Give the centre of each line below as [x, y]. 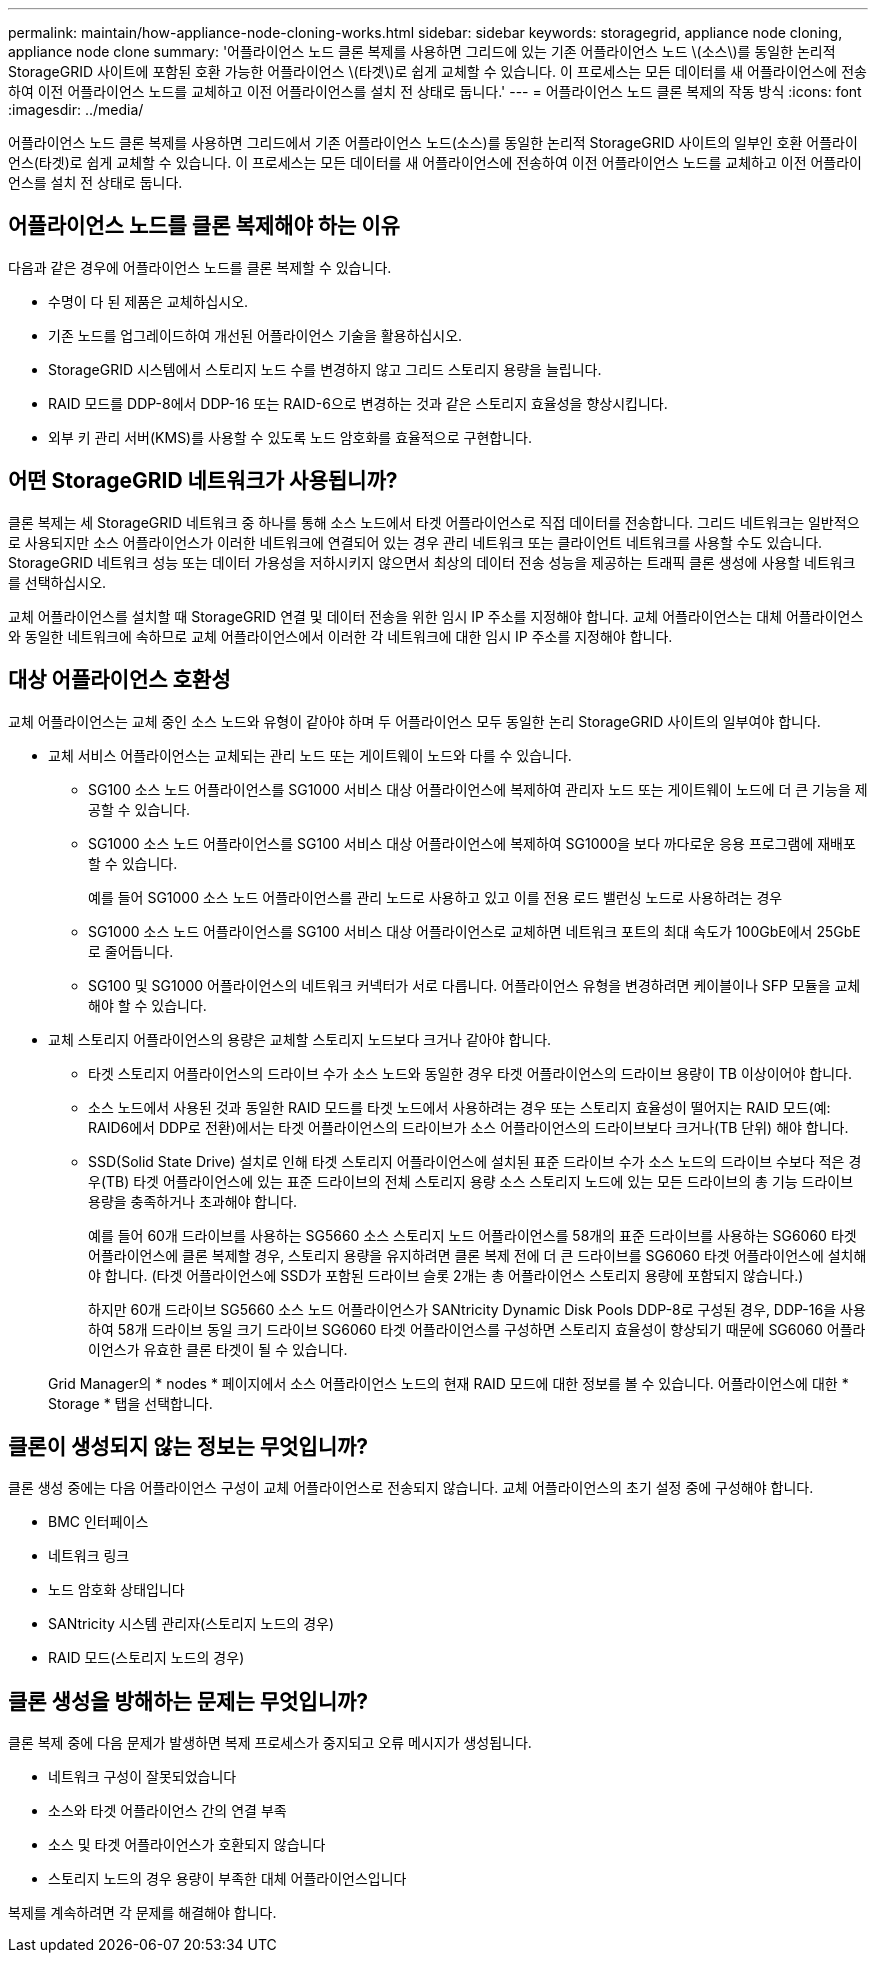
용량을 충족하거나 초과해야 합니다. [193, 1201]
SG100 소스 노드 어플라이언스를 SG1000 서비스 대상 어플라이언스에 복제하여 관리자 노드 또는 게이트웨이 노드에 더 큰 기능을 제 [478, 789]
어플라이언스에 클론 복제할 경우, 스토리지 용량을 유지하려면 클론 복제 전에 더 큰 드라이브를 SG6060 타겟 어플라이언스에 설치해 [477, 1255]
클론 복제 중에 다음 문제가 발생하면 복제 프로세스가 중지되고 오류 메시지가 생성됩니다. [270, 1743]
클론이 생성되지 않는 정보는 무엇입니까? [188, 1446]
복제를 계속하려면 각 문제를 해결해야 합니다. [142, 1913]
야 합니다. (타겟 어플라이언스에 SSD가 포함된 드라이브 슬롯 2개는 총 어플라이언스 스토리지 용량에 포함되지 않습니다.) [446, 1275]
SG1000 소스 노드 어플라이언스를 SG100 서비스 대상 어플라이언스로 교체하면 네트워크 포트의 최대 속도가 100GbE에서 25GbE [474, 931]
